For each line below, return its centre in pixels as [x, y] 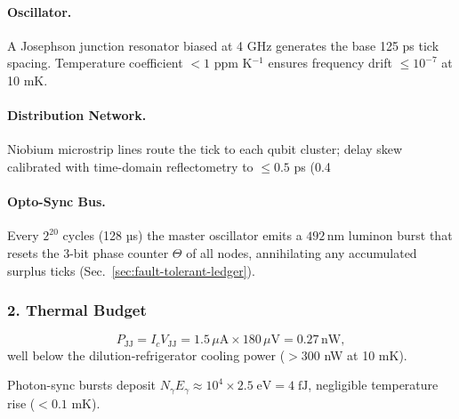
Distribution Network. [77, 115]
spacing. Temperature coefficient [95, 63]
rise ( [21, 403]
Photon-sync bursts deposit [82, 385]
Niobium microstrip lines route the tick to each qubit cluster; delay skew [205, 149]
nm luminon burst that [390, 235]
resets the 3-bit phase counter [88, 252]
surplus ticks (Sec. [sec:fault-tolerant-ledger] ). [131, 270]
